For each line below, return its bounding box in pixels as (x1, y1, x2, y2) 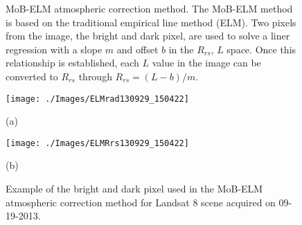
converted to (6, 69, 58, 83)
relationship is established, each (6, 55, 139, 70)
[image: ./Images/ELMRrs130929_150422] (6, 138, 189, 148)
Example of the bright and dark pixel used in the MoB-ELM (6, 181, 263, 196)
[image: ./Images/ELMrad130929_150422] (6, 93, 189, 104)
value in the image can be (152, 55, 261, 70)
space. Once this (226, 42, 296, 56)
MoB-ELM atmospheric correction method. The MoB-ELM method (6, 1, 293, 15)
